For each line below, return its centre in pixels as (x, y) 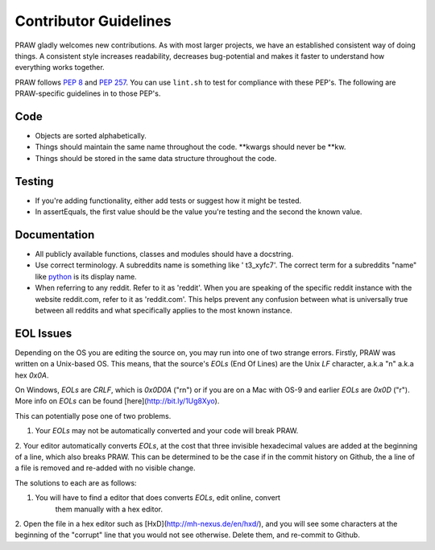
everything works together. (60, 68)
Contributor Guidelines (93, 21)
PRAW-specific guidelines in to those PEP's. (88, 93)
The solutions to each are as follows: (76, 482)
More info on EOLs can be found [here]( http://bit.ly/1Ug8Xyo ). (117, 401)
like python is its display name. (86, 276)
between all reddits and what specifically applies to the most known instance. (164, 310)
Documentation (55, 235)
